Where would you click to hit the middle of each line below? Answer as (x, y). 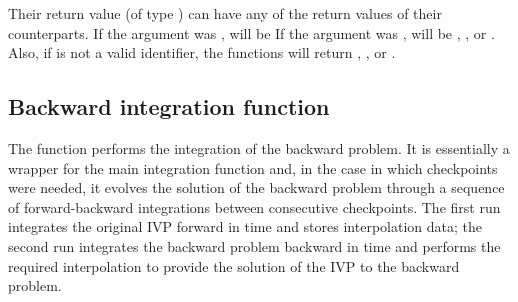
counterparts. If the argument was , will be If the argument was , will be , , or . (251, 32)
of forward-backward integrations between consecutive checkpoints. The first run (254, 206)
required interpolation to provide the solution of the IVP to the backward (234, 265)
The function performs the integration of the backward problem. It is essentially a (259, 147)
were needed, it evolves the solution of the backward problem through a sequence (256, 187)
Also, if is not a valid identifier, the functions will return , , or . (202, 52)
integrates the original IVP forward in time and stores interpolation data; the (245, 226)
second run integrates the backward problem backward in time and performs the (254, 245)
